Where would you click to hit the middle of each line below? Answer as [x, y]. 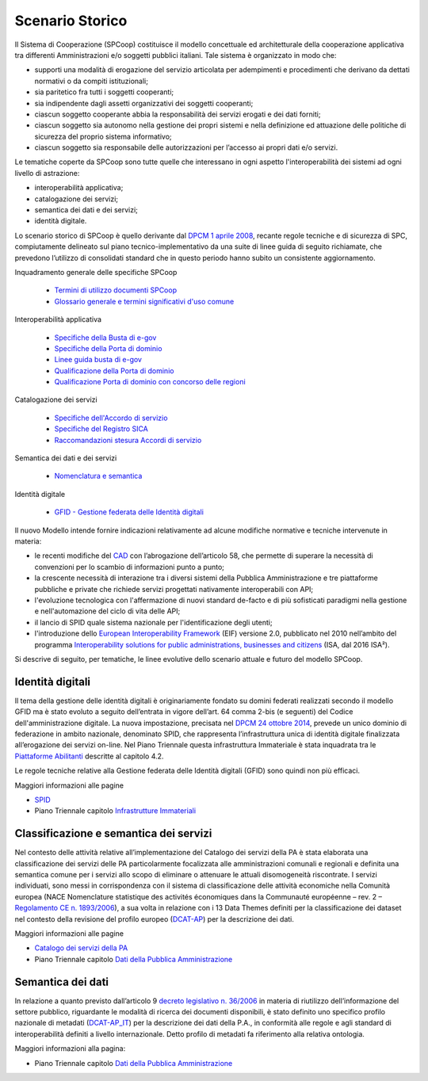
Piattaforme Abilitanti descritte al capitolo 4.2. [89, 756]
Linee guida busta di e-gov [98, 360]
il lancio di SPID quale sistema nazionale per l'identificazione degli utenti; [153, 622]
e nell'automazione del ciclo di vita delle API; [107, 611]
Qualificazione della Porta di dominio [114, 371]
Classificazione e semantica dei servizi [113, 833]
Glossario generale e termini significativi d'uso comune [144, 301]
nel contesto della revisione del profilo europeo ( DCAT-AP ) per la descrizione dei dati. [155, 919]
